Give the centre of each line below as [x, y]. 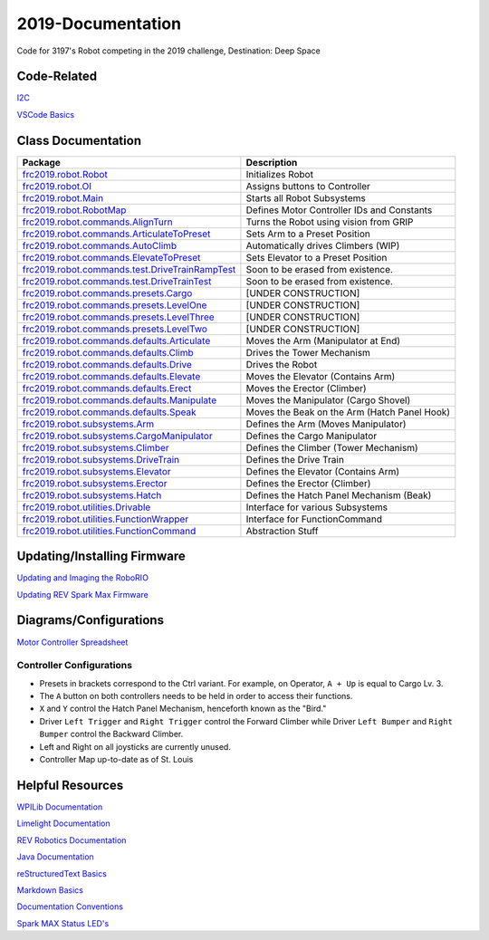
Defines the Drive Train [295, 459]
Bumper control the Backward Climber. [111, 734]
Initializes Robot [280, 174]
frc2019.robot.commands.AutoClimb [100, 245]
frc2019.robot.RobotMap [74, 210]
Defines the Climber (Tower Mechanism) [332, 447]
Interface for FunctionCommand [314, 519]
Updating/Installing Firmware [101, 556]
